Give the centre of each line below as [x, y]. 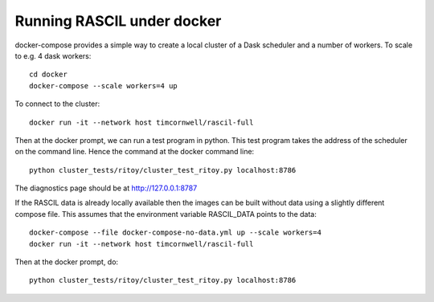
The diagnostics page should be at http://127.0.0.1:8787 [106, 188]
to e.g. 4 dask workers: [53, 55]
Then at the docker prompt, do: [67, 262]
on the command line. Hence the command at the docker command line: [135, 152]
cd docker [48, 75]
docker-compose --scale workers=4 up [104, 86]
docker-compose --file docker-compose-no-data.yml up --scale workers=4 [175, 233]
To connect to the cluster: [57, 104]
